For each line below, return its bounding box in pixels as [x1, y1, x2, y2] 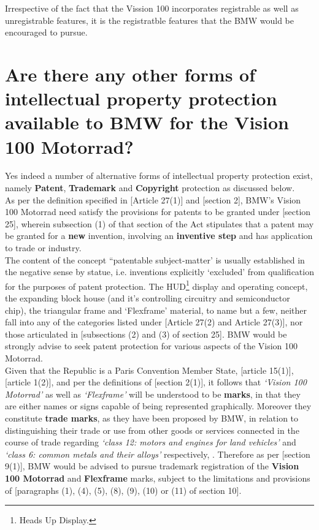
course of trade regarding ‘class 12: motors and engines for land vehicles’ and [5, 436, 296, 449]
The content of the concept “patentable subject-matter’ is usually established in [5, 253, 305, 266]
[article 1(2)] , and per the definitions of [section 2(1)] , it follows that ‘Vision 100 [5, 376, 307, 388]
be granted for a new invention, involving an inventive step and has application [5, 229, 313, 242]
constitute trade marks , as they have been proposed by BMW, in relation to [5, 412, 299, 424]
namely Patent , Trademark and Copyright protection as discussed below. [5, 181, 295, 194]
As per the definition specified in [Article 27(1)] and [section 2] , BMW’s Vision [5, 193, 301, 206]
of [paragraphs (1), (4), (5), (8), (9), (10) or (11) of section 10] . [5, 483, 242, 496]
